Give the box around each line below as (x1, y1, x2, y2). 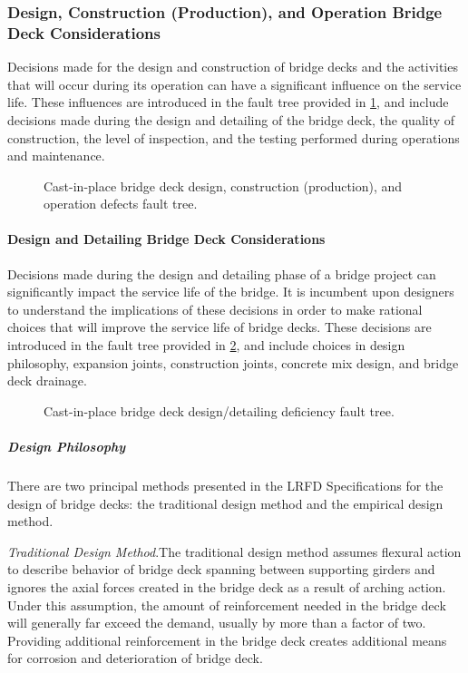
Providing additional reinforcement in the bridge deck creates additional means (7, 630, 447, 649)
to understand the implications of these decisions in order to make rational (7, 299, 423, 318)
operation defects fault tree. (44, 194, 198, 213)
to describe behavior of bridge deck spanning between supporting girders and (7, 560, 435, 579)
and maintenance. (7, 146, 105, 165)
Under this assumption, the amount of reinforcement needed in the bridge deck (7, 595, 446, 614)
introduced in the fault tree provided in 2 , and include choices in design (7, 336, 405, 355)
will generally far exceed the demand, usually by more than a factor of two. (7, 613, 426, 632)
